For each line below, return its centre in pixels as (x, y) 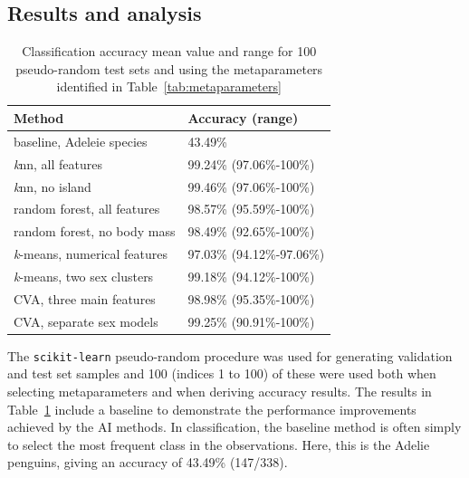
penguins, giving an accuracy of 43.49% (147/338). (148, 462)
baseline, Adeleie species (81, 141)
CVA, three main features (85, 298)
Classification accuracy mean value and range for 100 (169, 51)
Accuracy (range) (243, 117)
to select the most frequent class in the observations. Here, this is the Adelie (219, 444)
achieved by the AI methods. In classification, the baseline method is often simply (234, 427)
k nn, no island (53, 186)
